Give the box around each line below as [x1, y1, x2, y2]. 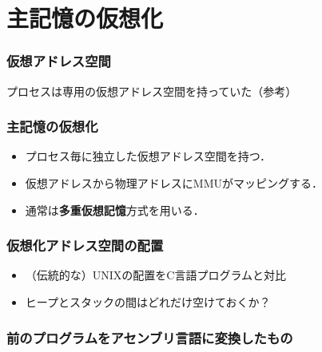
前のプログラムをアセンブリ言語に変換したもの [6, 327, 293, 347]
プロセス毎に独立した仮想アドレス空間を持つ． [25, 148, 272, 164]
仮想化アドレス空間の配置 [6, 235, 164, 255]
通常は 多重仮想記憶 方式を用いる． [25, 201, 205, 218]
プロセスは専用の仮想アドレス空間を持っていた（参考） [6, 82, 297, 99]
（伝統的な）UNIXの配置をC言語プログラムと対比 [25, 267, 287, 283]
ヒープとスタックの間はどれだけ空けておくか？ [25, 294, 271, 310]
